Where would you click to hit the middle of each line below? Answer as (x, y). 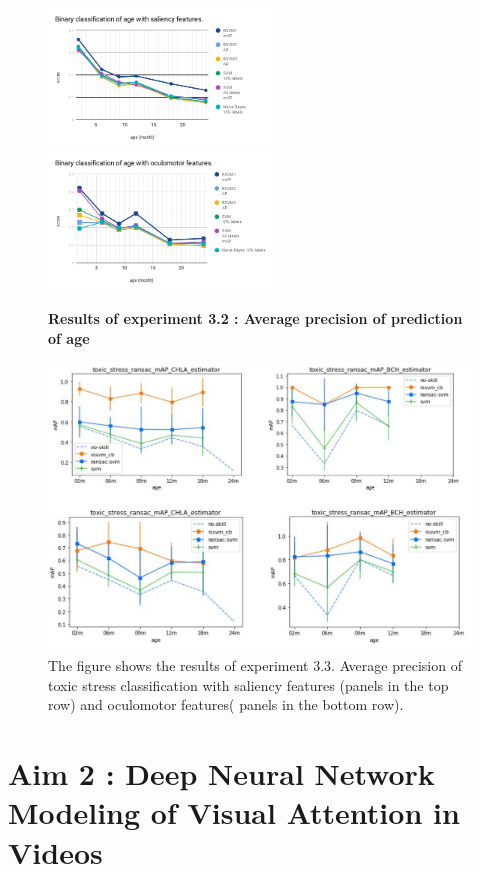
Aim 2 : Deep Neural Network (221, 773)
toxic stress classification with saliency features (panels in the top (248, 684)
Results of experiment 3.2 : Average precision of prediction (255, 318)
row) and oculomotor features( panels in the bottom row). (226, 704)
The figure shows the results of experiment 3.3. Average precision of (255, 665)
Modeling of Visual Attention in (234, 812)
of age (69, 337)
